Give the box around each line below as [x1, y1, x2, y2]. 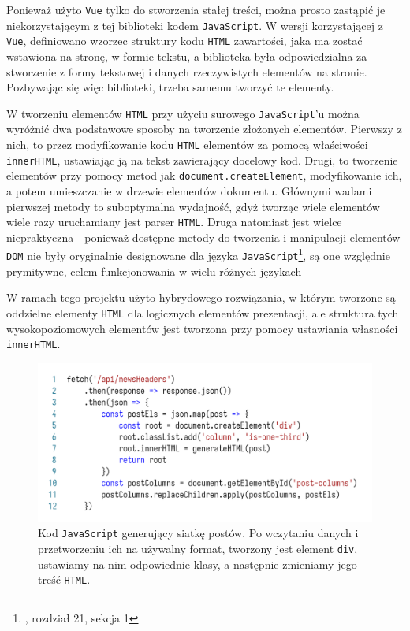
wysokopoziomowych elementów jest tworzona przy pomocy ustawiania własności [6, 320, 398, 336]
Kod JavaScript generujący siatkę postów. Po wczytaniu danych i [38, 525, 359, 541]
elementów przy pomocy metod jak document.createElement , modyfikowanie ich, [6, 167, 402, 184]
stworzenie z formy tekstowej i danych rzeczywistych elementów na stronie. [6, 63, 367, 80]
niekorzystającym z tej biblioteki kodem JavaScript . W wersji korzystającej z [6, 17, 383, 33]
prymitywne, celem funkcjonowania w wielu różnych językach [6, 262, 302, 279]
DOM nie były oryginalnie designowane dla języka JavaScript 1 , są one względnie [6, 245, 390, 264]
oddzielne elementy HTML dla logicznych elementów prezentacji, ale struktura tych [6, 304, 399, 321]
